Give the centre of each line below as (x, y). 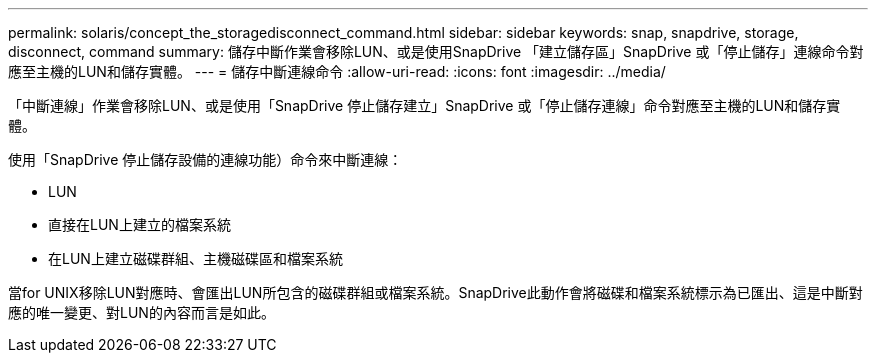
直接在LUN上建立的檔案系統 (139, 224)
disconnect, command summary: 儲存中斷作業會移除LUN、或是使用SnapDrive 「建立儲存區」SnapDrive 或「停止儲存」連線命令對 (436, 51)
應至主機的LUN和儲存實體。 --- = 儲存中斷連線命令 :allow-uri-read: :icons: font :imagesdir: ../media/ (337, 71)
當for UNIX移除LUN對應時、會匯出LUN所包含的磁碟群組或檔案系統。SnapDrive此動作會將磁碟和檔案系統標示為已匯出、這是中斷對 (435, 292)
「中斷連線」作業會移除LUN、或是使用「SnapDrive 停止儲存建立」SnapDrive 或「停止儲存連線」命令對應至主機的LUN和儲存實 (424, 105)
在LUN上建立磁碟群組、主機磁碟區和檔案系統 (195, 258)
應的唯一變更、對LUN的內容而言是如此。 (141, 312)
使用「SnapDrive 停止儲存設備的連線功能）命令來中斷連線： (205, 159)
